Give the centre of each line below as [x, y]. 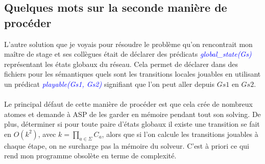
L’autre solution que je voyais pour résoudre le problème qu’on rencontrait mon [128, 44]
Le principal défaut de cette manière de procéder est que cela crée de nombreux [128, 104]
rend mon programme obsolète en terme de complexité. [90, 156]
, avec [47, 134]
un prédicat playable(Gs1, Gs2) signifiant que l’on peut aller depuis [109, 84]
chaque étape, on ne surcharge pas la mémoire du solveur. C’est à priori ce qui [127, 145]
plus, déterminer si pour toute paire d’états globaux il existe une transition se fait [132, 124]
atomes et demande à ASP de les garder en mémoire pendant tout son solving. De [132, 114]
